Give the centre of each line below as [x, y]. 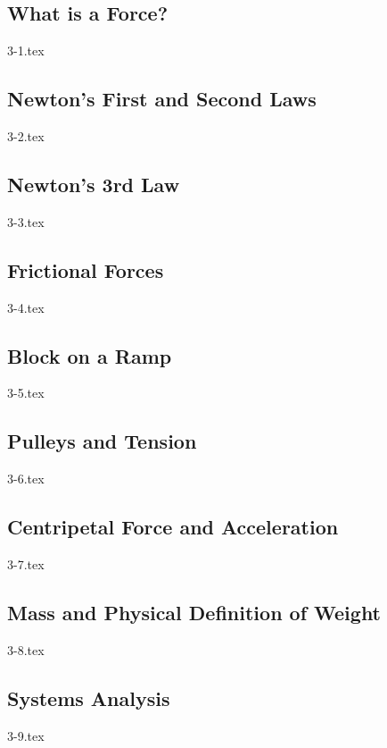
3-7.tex [26, 563]
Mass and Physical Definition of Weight [194, 612]
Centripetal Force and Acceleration [173, 527]
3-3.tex [26, 221]
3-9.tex [26, 735]
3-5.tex [26, 393]
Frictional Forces [86, 269]
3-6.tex [26, 479]
